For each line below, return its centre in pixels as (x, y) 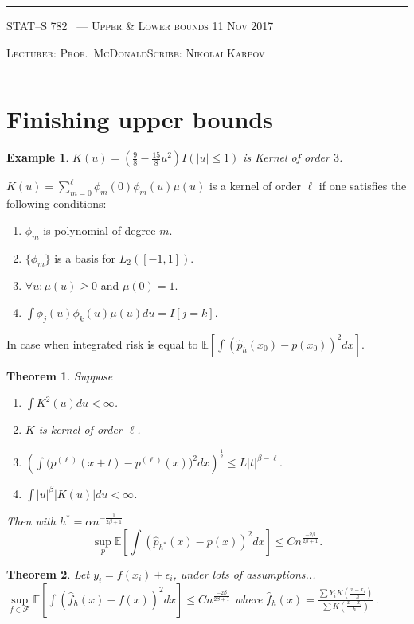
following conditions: (57, 203)
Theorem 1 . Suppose (60, 375)
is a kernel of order (255, 186)
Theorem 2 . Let (48, 573)
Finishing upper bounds (140, 119)
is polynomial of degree (100, 230)
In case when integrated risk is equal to (102, 343)
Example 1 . (38, 157)
